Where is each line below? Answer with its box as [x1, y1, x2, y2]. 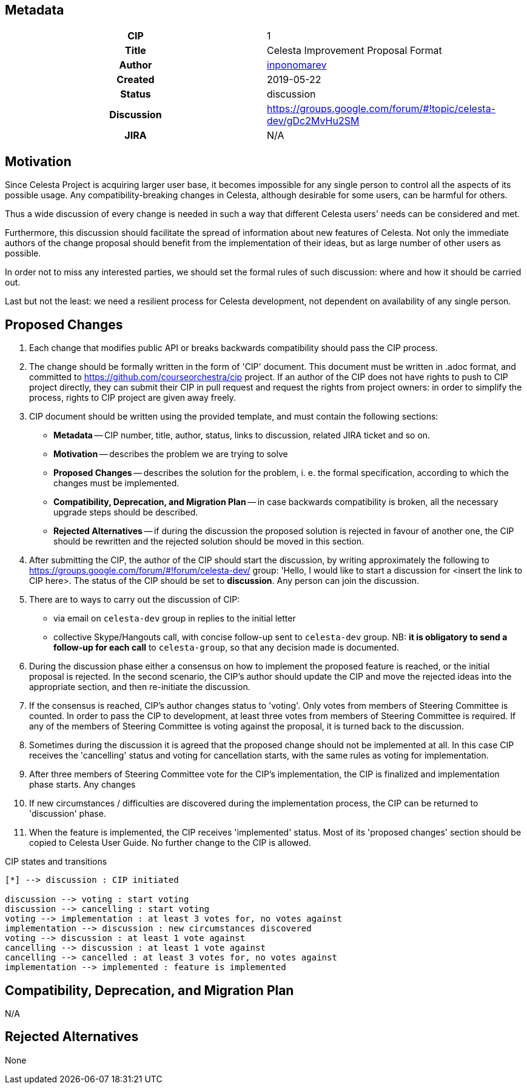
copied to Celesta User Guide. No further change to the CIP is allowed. [29, 837, 311, 848]
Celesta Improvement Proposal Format [267, 44, 442, 57]
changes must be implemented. [53, 478, 180, 489]
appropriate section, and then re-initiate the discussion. [29, 682, 250, 692]
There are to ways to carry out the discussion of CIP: [29, 594, 240, 605]
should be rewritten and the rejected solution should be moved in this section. [53, 536, 364, 547]
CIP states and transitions [5, 856, 107, 867]
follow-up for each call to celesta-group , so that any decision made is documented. [53, 642, 400, 653]
